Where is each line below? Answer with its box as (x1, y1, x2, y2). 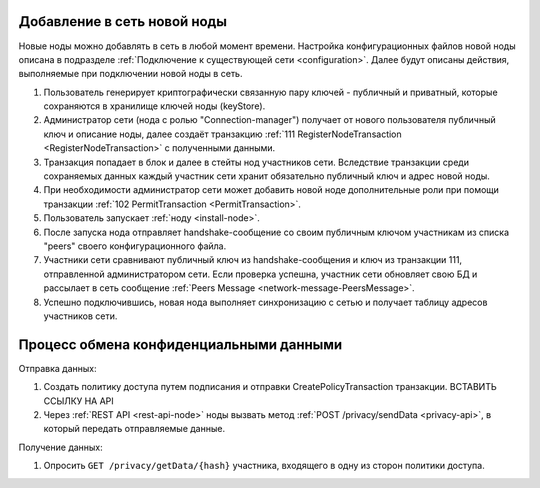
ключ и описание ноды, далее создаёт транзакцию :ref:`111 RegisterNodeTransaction (43, 128, 402, 140)
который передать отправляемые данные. (43, 423, 225, 435)
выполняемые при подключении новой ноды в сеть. (18, 68, 243, 80)
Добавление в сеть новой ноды (18, 13, 227, 30)
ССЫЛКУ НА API (43, 395, 114, 407)
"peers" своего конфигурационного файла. (43, 240, 227, 252)
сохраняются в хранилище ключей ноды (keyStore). (43, 100, 266, 112)
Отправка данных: (18, 362, 97, 374)
